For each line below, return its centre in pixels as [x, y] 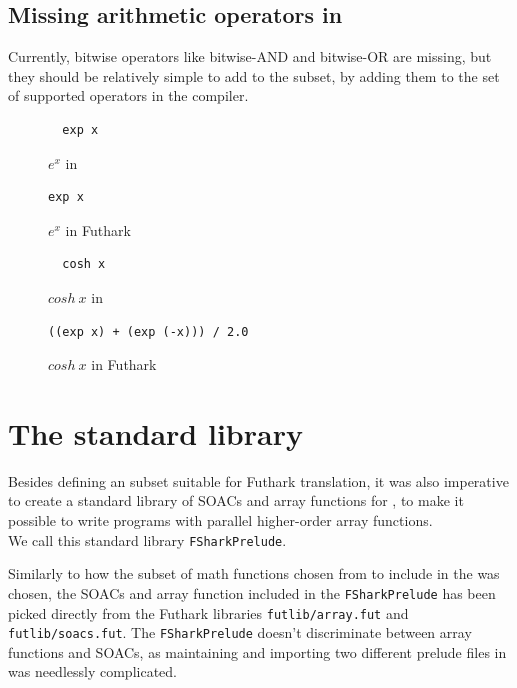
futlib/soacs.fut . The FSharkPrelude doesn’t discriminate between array [240, 632]
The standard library [155, 432]
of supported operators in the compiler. [128, 95]
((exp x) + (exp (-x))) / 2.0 [148, 331]
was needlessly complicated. [92, 671]
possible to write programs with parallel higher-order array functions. [220, 520]
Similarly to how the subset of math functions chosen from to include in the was [254, 573]
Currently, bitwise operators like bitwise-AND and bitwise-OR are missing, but [250, 56]
